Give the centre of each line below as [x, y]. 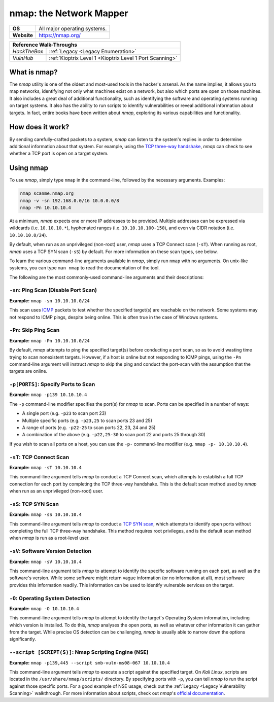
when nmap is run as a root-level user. [49, 538]
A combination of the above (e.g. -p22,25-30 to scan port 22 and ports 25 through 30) [114, 435]
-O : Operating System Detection [50, 598]
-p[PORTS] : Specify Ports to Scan [52, 384]
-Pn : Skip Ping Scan [35, 330]
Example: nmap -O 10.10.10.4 [44, 608]
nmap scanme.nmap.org [47, 194]
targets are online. [28, 371]
